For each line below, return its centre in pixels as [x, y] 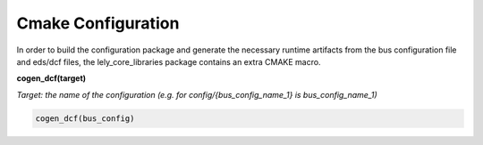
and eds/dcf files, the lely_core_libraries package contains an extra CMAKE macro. [169, 61]
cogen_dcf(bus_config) [85, 118]
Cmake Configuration [98, 23]
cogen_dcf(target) [51, 78]
